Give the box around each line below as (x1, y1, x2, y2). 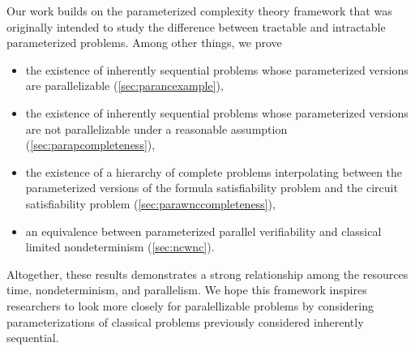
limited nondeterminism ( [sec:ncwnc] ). (25, 238, 215, 255)
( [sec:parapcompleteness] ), (25, 136, 156, 153)
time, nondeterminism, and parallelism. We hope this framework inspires (6, 281, 367, 298)
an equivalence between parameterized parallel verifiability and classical (25, 222, 382, 239)
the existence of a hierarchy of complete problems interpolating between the (25, 163, 403, 180)
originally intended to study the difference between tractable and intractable (6, 18, 386, 35)
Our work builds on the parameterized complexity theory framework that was (6, 2, 392, 19)
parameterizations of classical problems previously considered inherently (6, 313, 364, 330)
